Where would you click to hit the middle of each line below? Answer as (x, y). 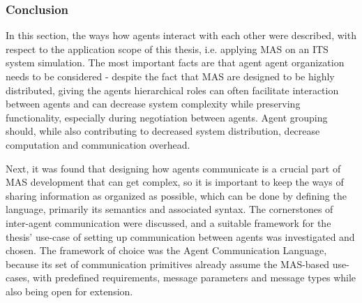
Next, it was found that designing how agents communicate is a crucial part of (173, 168)
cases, (18, 278)
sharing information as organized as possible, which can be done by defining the (176, 195)
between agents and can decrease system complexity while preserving (153, 104)
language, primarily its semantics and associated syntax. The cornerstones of (169, 209)
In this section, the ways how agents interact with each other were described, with (181, 35)
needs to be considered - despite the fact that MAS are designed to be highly (170, 76)
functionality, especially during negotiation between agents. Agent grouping (167, 117)
